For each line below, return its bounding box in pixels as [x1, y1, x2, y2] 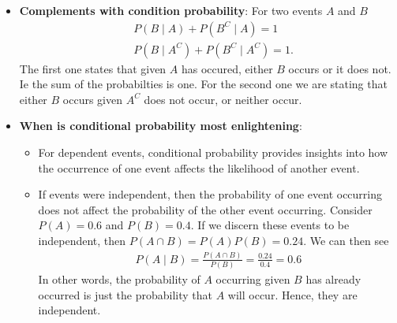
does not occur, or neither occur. [144, 91, 302, 107]
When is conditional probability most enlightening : [19, 117, 302, 134]
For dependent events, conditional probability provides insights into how [38, 144, 388, 161]
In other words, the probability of [38, 271, 200, 288]
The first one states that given [19, 60, 167, 76]
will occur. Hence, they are [227, 286, 358, 303]
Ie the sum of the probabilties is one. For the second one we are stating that [19, 76, 388, 92]
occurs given [62, 91, 122, 107]
